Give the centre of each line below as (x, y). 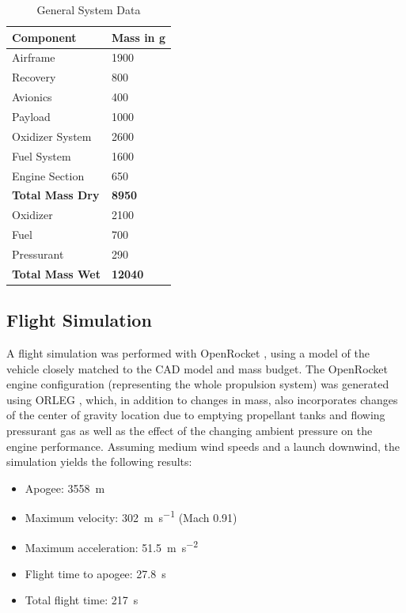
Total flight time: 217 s (82, 600)
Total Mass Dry (56, 195)
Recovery (34, 77)
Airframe (34, 57)
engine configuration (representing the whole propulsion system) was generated (198, 384)
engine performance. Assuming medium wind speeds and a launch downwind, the (203, 446)
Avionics (32, 97)
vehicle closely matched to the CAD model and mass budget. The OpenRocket (197, 368)
